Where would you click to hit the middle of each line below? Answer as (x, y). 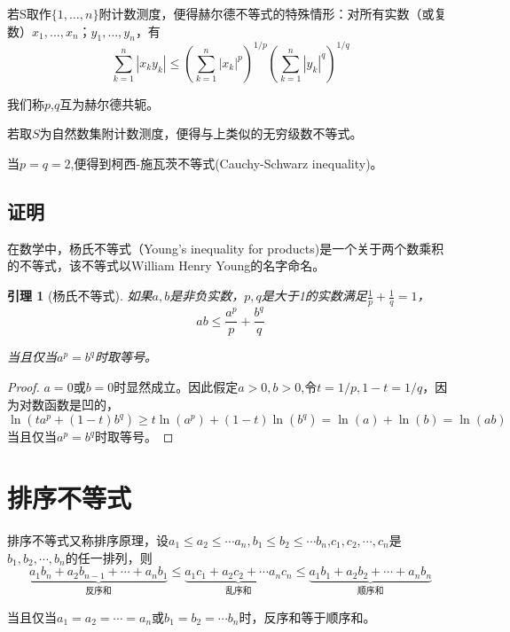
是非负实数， (207, 296)
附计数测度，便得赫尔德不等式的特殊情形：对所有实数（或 (267, 13)
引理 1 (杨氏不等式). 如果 (80, 296)
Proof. (24, 387)
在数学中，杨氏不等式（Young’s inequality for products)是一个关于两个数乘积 (226, 248)
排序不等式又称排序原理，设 (88, 539)
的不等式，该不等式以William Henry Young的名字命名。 (166, 265)
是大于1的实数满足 (314, 296)
